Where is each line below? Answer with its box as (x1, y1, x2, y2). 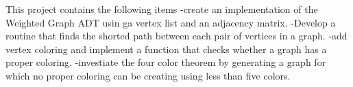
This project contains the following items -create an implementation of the (5, 2, 318, 16)
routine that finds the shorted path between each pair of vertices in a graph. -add (5, 29, 348, 43)
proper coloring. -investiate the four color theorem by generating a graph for (5, 55, 326, 69)
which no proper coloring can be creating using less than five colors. (5, 68, 291, 82)
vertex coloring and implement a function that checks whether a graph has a (5, 41, 327, 56)
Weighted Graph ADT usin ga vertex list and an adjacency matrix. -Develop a (5, 15, 336, 29)
